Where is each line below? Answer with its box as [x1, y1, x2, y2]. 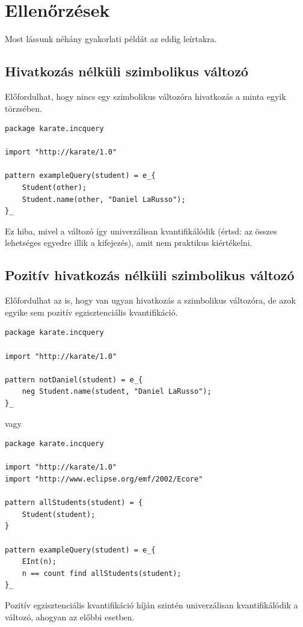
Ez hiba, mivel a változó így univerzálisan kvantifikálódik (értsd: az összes [5, 224, 277, 237]
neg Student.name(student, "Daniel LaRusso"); [22, 387, 212, 396]
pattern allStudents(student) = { [5, 498, 143, 507]
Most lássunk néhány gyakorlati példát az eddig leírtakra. [5, 32, 217, 45]
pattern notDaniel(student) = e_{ [5, 375, 143, 384]
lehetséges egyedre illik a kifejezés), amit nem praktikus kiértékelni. [5, 236, 252, 249]
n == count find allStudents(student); [22, 569, 182, 578]
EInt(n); [22, 557, 57, 566]
